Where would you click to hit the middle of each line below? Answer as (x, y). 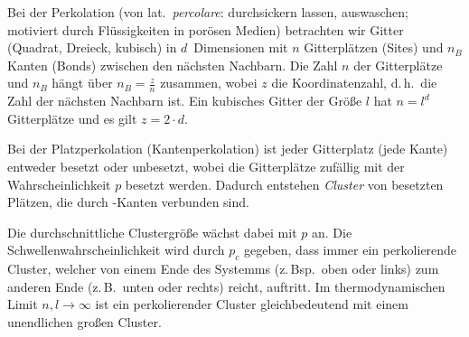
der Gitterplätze (398, 65)
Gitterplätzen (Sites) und (374, 47)
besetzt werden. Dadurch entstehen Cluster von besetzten (284, 184)
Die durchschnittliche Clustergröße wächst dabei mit (152, 232)
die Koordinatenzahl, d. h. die (354, 83)
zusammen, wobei (209, 83)
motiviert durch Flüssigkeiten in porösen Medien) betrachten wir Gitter (206, 29)
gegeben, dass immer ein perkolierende (350, 250)
